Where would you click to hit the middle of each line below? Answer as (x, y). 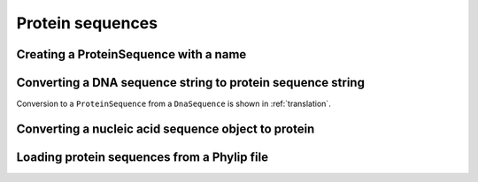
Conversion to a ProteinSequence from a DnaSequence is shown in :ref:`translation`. (173, 104)
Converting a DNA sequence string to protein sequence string (190, 83)
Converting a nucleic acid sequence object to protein (166, 129)
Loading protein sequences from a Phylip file (143, 157)
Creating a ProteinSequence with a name (131, 54)
